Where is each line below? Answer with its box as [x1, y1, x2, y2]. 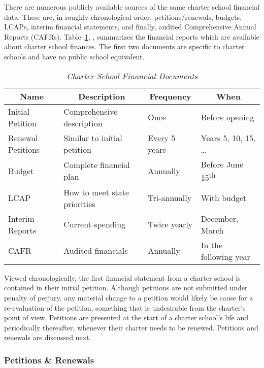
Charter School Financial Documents [66, 70, 198, 82]
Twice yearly [148, 218, 193, 230]
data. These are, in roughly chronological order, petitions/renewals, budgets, [4, 11, 242, 22]
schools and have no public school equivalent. [4, 51, 145, 61]
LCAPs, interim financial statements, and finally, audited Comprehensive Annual [4, 21, 256, 32]
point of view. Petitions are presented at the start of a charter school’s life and [4, 312, 249, 323]
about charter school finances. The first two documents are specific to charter [4, 41, 245, 52]
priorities [63, 197, 95, 210]
